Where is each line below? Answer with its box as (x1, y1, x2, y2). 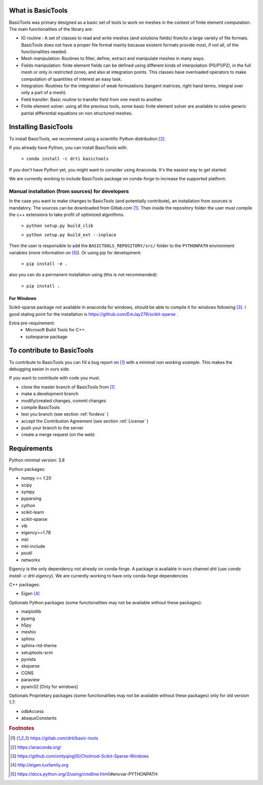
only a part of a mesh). (21, 90, 67, 96)
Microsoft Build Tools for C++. (25, 327, 86, 333)
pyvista (21, 656, 36, 662)
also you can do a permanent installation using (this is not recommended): (9, 272, 158, 278)
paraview (21, 677, 40, 683)
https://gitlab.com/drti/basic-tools (30, 735, 98, 741)
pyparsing (21, 496, 41, 501)
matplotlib (21, 609, 41, 614)
